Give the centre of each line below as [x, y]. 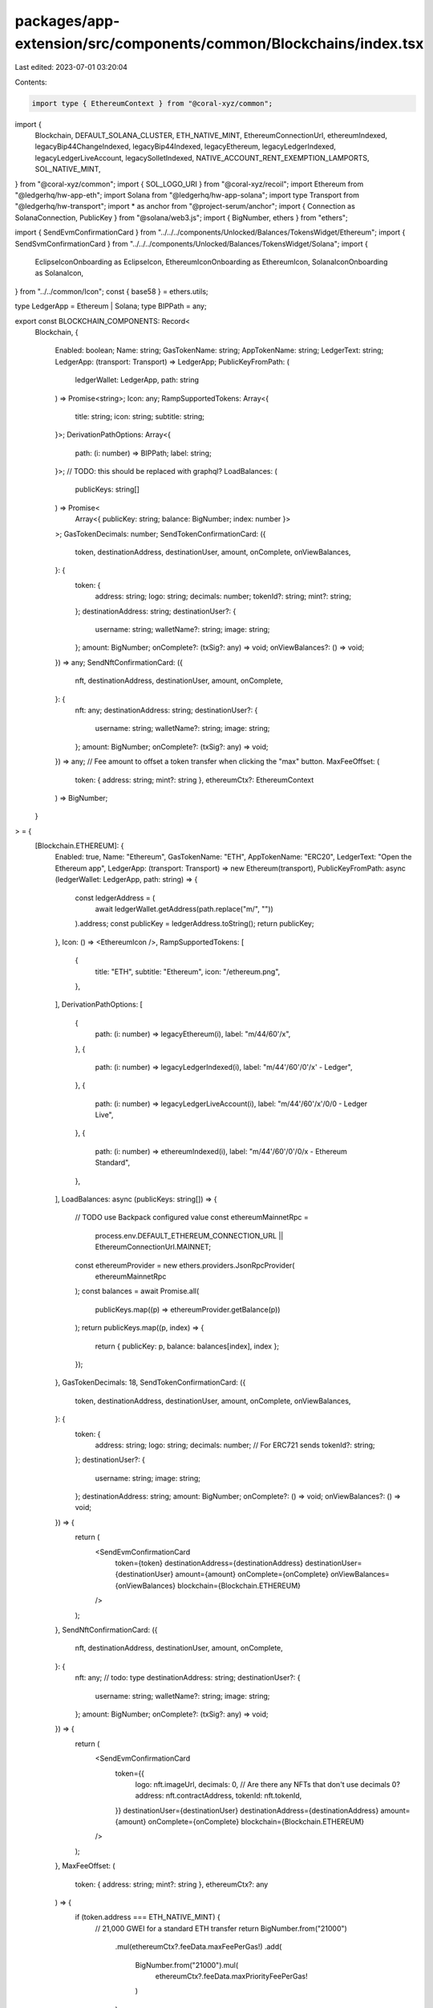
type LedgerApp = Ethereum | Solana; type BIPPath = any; [111, 306]
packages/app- [67, 21]
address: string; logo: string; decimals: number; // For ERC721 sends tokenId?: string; [235, 1445]
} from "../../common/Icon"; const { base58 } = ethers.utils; [111, 291]
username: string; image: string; [148, 1478]
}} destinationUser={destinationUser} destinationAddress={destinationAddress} [247, 1810]
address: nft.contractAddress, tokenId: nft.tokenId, [219, 1796]
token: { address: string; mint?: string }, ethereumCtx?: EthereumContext [194, 780]
